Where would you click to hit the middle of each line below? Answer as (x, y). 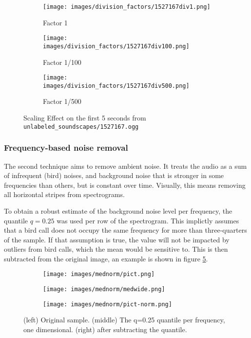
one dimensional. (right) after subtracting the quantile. (105, 329)
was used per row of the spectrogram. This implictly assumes (148, 220)
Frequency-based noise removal (66, 148)
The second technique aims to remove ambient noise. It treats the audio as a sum (125, 166)
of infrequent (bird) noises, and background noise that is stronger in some (114, 175)
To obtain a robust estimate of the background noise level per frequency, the (118, 210)
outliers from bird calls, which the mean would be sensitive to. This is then (116, 249)
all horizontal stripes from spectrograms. (64, 194)
